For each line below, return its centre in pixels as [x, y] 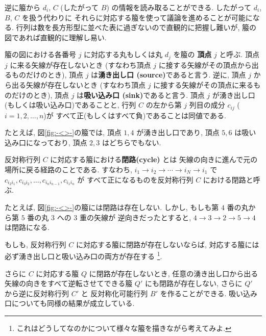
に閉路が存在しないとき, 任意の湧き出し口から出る [174, 273]
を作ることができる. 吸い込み [209, 293]
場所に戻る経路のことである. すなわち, [68, 170]
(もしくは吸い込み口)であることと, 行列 [70, 105]
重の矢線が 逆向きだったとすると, [135, 217]
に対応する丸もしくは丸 [123, 54]
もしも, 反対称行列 [35, 244]
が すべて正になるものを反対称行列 [135, 179]
